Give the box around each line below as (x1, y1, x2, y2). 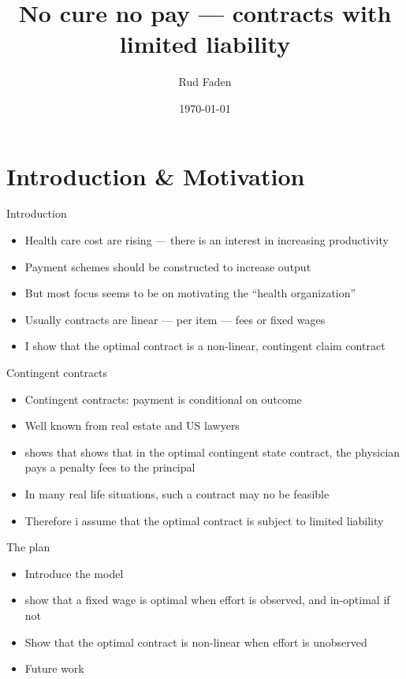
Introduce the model (24, 565, 124, 581)
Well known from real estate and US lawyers (24, 417, 240, 434)
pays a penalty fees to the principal (24, 459, 196, 476)
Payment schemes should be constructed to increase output (24, 258, 311, 274)
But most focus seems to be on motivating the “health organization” (24, 285, 356, 301)
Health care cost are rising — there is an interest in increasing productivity (24, 232, 389, 248)
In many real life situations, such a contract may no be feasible (24, 485, 330, 502)
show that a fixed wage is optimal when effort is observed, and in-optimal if (24, 591, 390, 608)
